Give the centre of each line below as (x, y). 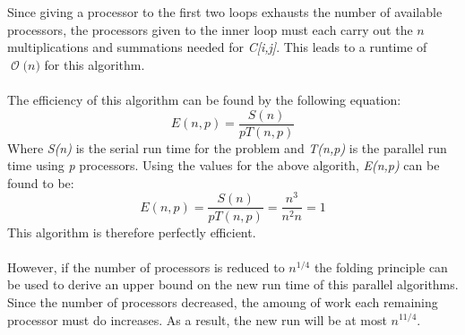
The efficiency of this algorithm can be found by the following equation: (204, 99)
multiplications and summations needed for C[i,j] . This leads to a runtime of (217, 47)
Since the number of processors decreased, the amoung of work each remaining (223, 301)
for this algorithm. (95, 64)
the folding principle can (381, 266)
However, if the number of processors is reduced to (146, 266)
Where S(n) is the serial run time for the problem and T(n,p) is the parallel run (227, 147)
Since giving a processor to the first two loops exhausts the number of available (225, 12)
